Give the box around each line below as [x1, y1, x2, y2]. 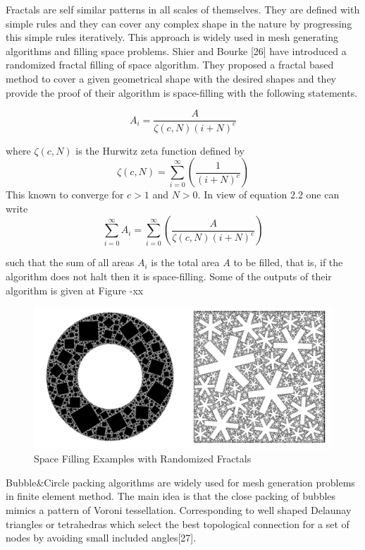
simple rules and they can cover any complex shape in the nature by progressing [6, 16, 352, 30]
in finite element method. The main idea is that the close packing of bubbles [6, 489, 336, 503]
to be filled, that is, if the [233, 255, 343, 270]
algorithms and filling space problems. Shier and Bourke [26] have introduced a [6, 43, 347, 58]
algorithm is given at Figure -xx [6, 282, 144, 297]
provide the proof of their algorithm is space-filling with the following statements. [6, 85, 358, 100]
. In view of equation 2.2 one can [197, 187, 340, 202]
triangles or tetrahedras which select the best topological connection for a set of [6, 516, 349, 531]
